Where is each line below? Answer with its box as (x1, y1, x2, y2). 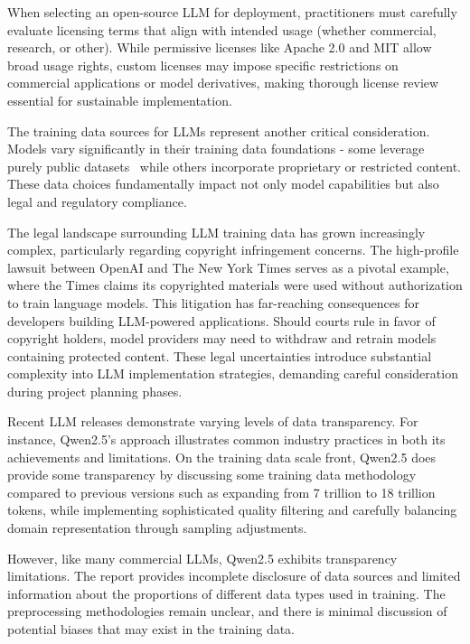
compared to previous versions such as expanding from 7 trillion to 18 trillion (7, 482, 436, 501)
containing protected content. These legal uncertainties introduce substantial (7, 346, 432, 365)
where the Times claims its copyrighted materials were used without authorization (7, 275, 463, 294)
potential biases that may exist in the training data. (7, 620, 296, 638)
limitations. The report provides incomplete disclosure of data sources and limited (7, 566, 461, 585)
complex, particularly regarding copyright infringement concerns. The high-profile (7, 240, 459, 259)
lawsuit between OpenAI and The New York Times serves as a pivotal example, (7, 257, 449, 276)
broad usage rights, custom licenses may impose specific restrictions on (7, 55, 399, 74)
